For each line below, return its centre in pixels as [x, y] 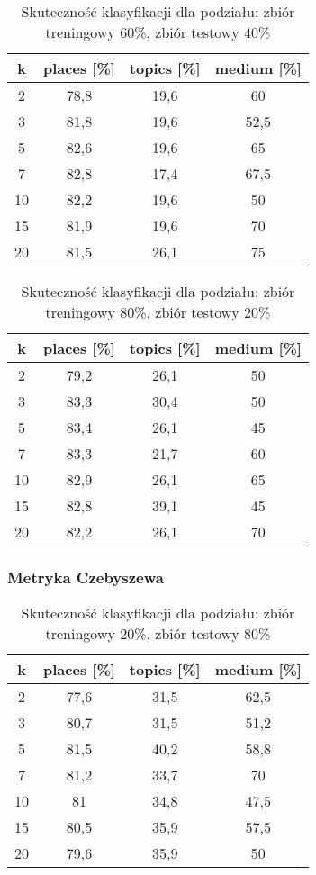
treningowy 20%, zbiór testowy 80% [158, 634]
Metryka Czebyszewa [86, 577]
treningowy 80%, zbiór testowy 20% [158, 312]
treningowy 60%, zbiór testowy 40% [158, 32]
